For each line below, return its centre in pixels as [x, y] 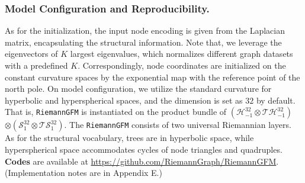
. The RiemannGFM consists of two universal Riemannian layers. [178, 125]
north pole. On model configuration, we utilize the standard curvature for [138, 89]
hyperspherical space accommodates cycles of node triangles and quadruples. [144, 149]
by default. [276, 100]
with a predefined [36, 65]
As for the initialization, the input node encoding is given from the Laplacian [145, 30]
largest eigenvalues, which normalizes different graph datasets [182, 54]
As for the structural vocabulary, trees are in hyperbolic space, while [129, 138]
